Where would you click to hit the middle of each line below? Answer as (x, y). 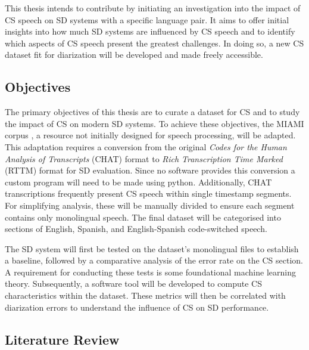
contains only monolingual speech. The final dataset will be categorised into (143, 217)
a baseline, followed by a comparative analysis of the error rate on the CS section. (154, 260)
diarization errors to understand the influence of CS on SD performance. (137, 307)
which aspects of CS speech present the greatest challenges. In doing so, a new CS (154, 43)
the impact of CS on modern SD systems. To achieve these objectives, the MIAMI (154, 123)
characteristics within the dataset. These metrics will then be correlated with (145, 295)
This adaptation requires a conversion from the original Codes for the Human (146, 146)
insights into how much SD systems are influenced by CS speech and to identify (150, 31)
